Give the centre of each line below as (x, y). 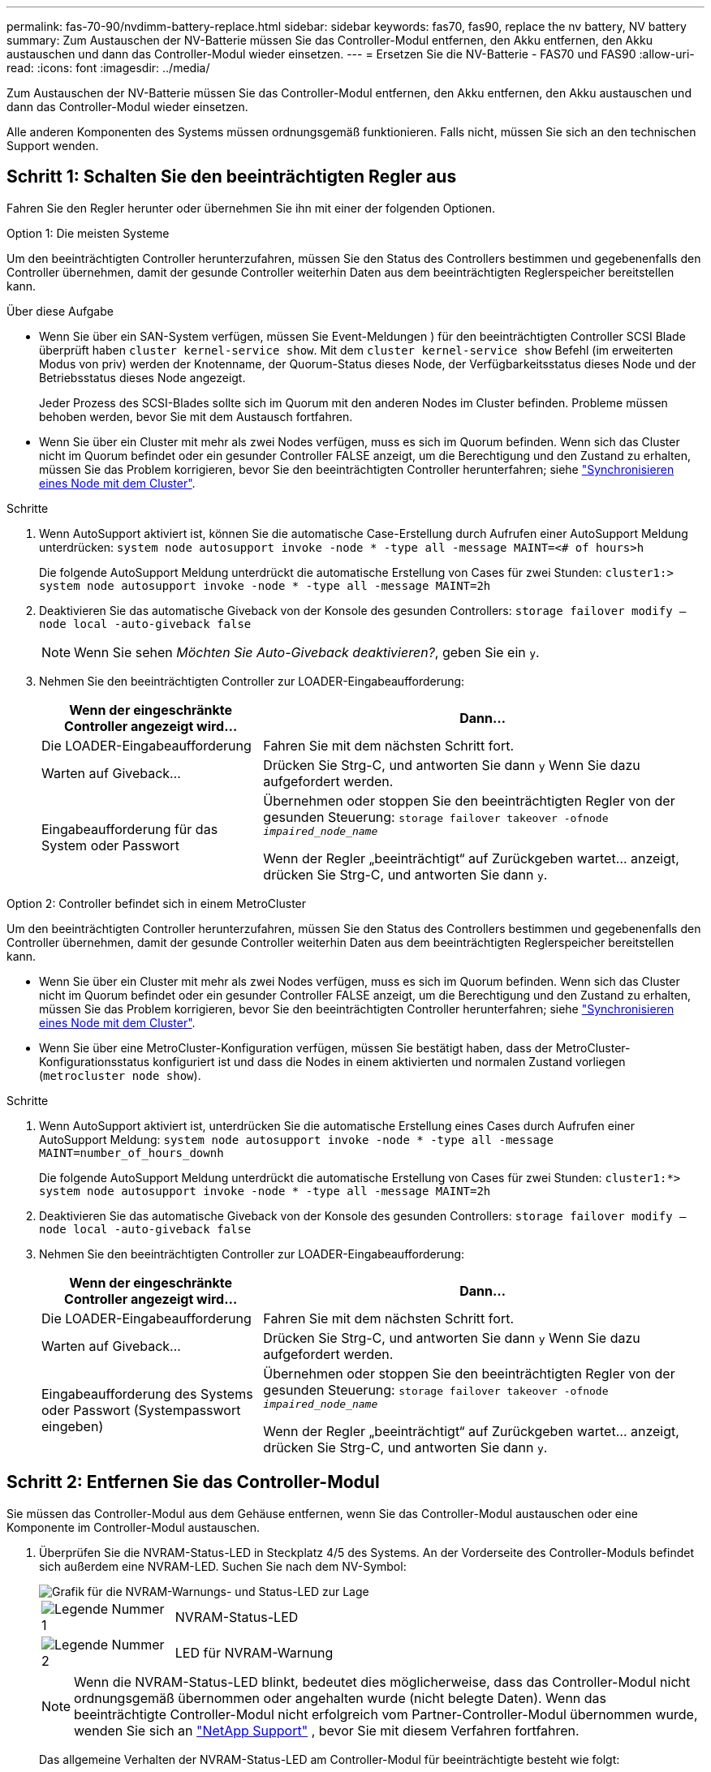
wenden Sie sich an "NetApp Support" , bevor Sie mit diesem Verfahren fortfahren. (327, 1730)
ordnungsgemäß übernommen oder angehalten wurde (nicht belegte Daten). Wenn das (340, 1698)
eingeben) (73, 1427)
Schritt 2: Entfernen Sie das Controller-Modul (193, 1482)
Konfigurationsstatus (95, 1061)
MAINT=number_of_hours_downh (131, 1153)
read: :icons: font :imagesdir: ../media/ (108, 68)
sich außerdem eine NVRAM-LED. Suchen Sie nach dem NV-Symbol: (223, 1566)
